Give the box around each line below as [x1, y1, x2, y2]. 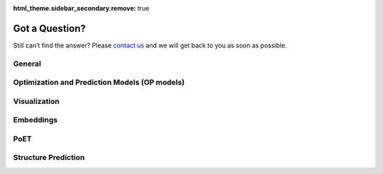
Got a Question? [13, 22, 87, 35]
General [13, 59, 42, 69]
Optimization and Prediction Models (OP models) [13, 78, 185, 88]
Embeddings [13, 115, 58, 125]
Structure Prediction [13, 153, 85, 163]
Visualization [13, 96, 60, 106]
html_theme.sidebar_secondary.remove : [13, 4, 136, 12]
